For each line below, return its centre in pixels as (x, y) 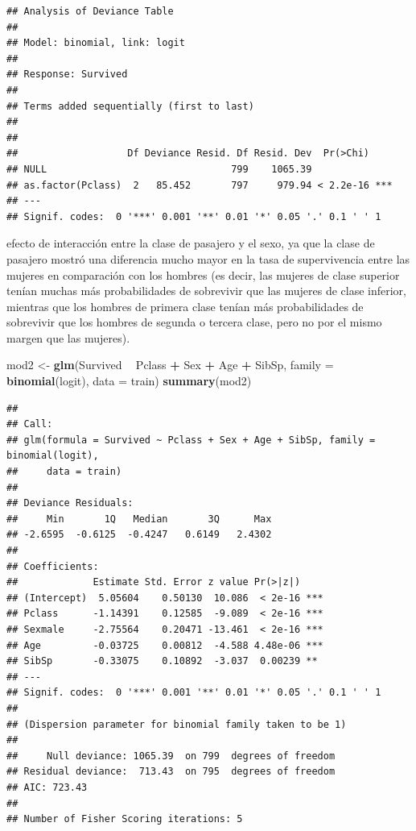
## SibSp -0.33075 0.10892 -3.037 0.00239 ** (162, 661)
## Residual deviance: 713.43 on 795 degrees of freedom (171, 772)
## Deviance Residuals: (70, 503)
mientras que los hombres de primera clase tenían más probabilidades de (185, 306)
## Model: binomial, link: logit (96, 43)
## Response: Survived (67, 75)
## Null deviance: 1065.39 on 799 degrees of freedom (171, 756)
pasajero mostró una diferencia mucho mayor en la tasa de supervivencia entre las (208, 258)
